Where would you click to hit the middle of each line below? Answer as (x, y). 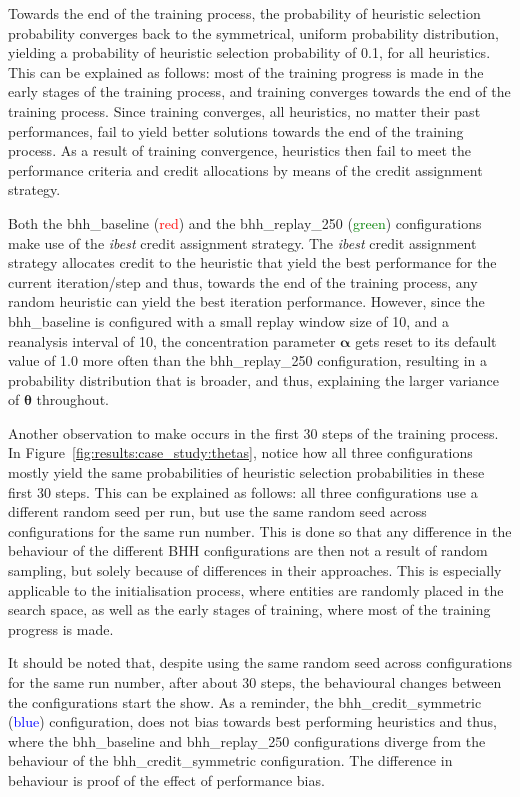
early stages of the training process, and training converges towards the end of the (259, 91)
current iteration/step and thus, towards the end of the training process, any (243, 281)
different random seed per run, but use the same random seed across (217, 511)
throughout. (72, 399)
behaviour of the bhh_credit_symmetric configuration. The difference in (230, 760)
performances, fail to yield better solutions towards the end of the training (236, 130)
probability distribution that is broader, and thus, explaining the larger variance (253, 379)
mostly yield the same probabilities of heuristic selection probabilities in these (246, 472)
